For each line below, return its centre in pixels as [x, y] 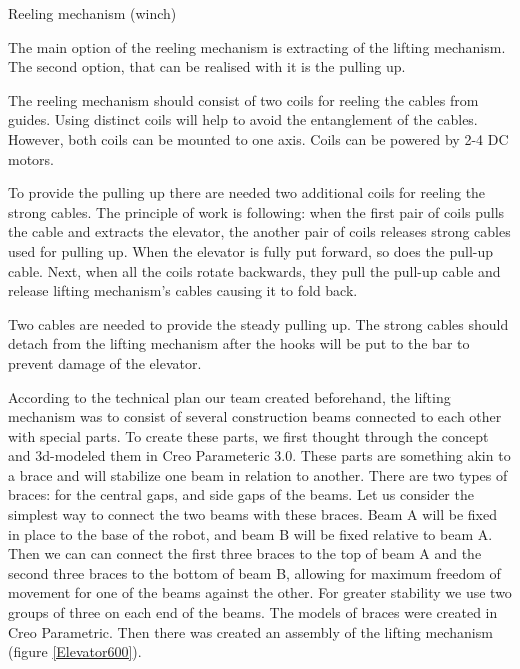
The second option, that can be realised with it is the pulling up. [207, 66]
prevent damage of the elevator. [105, 362]
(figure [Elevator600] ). [75, 651]
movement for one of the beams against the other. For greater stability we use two [260, 592]
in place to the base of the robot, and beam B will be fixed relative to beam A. [250, 533]
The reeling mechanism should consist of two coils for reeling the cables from [243, 99]
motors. [31, 158]
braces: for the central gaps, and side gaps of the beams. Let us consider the [241, 494]
